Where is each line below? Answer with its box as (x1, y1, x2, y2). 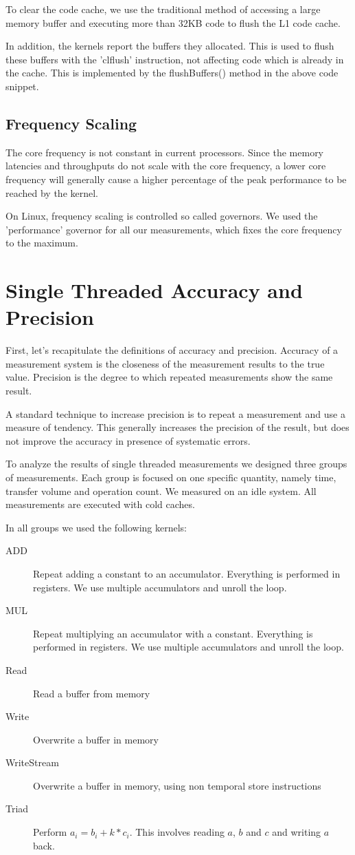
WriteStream (5, 755, 59, 770)
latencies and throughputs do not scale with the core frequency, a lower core (5, 158, 326, 173)
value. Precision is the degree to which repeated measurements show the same (5, 370, 333, 384)
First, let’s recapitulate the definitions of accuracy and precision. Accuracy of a (5, 343, 339, 357)
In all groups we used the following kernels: (5, 520, 187, 534)
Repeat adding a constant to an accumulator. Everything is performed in (33, 566, 341, 580)
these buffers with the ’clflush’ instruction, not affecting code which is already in (5, 52, 344, 66)
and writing (272, 825, 321, 839)
